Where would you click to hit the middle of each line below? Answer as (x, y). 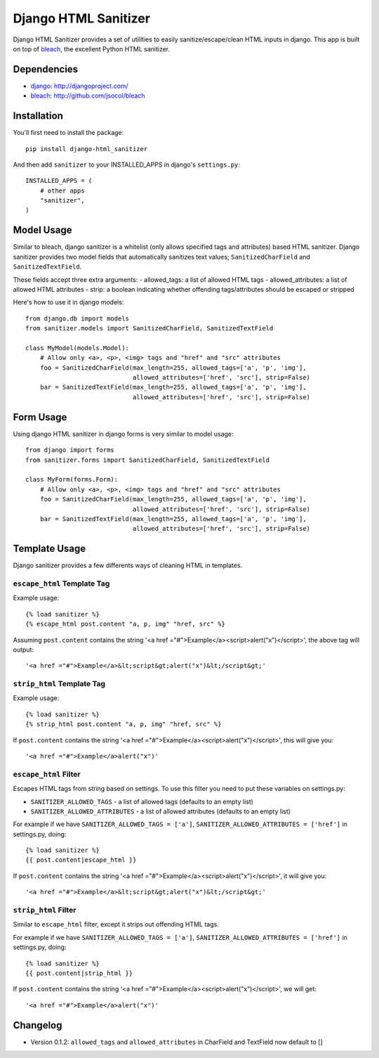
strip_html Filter (45, 910)
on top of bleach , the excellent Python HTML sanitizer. (92, 49)
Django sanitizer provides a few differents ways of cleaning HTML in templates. (128, 565)
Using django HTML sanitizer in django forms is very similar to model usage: (124, 434)
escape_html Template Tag (61, 583)
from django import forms (70, 450)
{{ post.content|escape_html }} (81, 860)
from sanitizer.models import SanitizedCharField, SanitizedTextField (149, 328)
